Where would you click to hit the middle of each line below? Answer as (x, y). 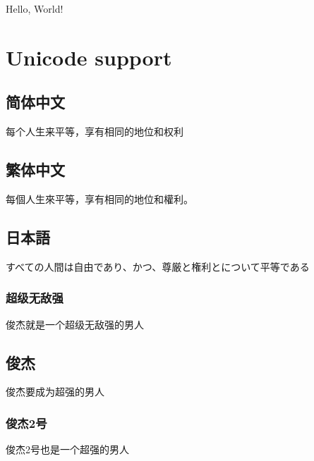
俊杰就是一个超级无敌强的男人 (75, 324)
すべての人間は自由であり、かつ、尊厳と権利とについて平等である (158, 266)
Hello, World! (35, 8)
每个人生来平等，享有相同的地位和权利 (95, 131)
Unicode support (89, 57)
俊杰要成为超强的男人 (55, 392)
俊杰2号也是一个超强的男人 (67, 449)
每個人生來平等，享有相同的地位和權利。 (99, 198)
